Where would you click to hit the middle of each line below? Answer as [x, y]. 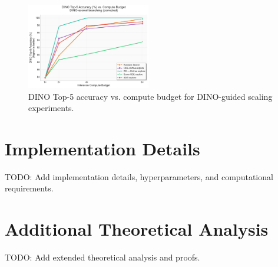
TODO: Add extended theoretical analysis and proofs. [102, 257]
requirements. [29, 188]
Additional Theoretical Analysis [137, 229]
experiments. [51, 108]
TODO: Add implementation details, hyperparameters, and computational [139, 176]
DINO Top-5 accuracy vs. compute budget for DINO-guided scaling [150, 96]
